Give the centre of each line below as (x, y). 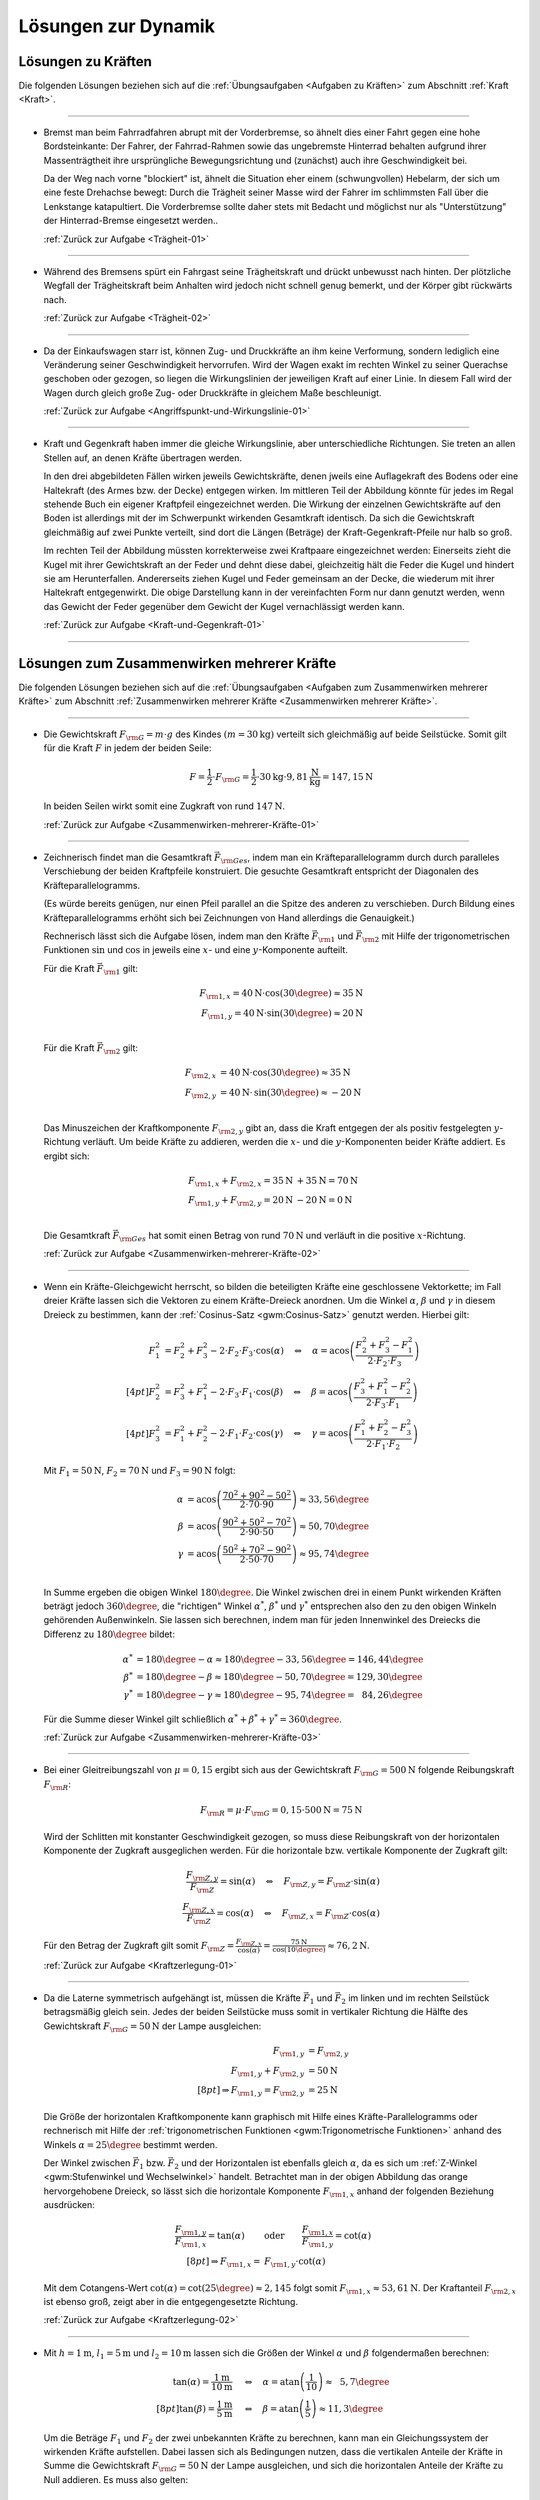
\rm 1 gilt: (121, 969)
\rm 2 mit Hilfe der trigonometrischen (435, 937)
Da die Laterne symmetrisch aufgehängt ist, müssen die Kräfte (172, 1997)
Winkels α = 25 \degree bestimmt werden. (130, 2144)
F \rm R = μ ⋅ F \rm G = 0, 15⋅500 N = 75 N (281, 1811)
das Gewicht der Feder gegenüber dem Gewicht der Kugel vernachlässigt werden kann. (224, 606)
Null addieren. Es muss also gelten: (116, 2479)
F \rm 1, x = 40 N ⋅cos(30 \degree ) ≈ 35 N (281, 994)
